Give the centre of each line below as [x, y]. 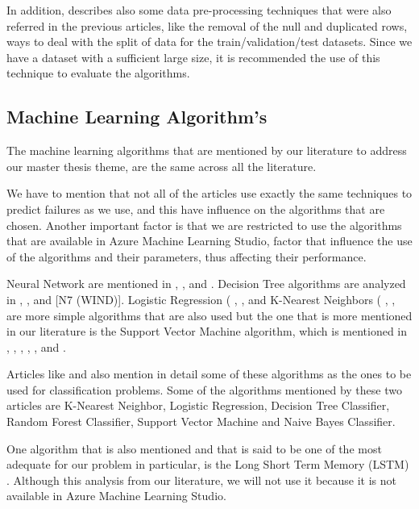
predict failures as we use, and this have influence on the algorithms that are [196, 209]
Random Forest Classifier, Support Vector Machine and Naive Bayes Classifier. [201, 421]
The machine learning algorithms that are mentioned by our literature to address [207, 150]
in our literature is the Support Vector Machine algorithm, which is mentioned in [207, 331]
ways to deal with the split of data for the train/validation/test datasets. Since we [209, 42]
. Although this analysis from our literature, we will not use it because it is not [202, 480]
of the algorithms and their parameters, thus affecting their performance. [187, 256]
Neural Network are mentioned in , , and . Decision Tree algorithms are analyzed [206, 284]
